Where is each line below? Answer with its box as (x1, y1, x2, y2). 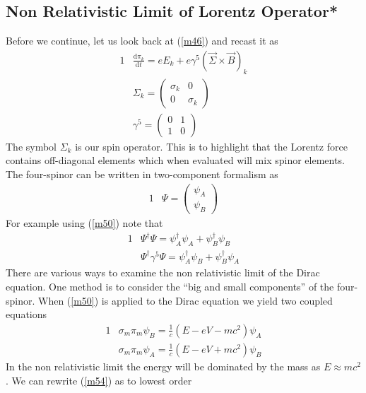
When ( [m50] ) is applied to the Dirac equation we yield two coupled (38, 293, 333, 307)
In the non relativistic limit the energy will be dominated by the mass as (6, 358, 321, 373)
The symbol (6, 139, 57, 153)
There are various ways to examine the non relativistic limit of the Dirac (6, 265, 320, 280)
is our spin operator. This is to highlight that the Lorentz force (75, 139, 348, 153)
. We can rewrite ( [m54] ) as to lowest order (6, 373, 192, 387)
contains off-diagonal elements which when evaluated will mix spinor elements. (6, 153, 345, 168)
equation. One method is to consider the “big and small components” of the (6, 279, 334, 294)
